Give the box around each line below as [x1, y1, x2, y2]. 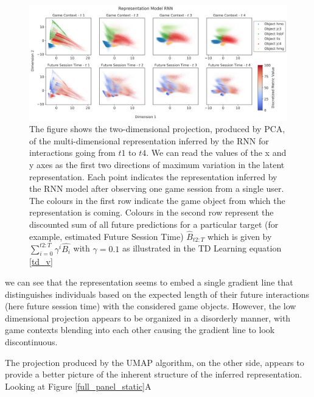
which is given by [207, 230, 272, 242]
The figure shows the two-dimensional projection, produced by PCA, [29, 122, 285, 135]
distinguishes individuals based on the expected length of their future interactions [5, 287, 309, 300]
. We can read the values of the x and [146, 146, 287, 159]
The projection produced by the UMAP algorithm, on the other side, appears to [5, 356, 304, 368]
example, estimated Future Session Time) [29, 230, 184, 242]
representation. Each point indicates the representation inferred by [29, 170, 277, 183]
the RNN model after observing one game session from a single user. [29, 182, 284, 195]
